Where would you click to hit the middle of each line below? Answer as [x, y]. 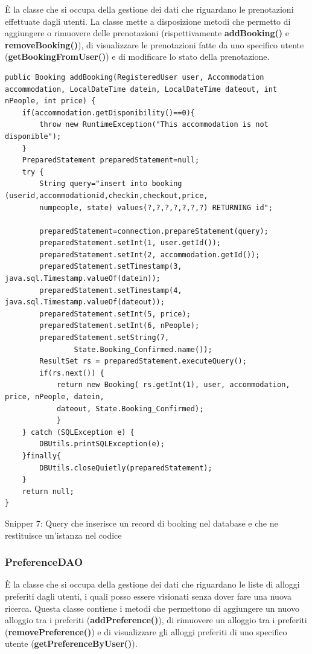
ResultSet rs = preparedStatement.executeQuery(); [143, 361]
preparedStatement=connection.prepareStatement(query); [154, 231]
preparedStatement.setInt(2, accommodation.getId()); [150, 255]
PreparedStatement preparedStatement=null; [111, 160]
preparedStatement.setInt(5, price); [115, 314]
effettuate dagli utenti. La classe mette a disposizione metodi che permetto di [148, 21]
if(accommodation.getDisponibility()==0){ [108, 113]
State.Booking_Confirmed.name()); [143, 349]
